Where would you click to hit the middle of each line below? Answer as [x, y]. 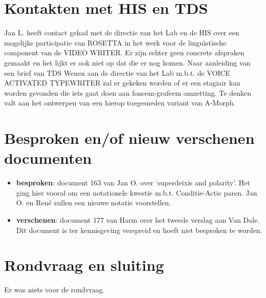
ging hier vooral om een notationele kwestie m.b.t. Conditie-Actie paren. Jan [137, 192]
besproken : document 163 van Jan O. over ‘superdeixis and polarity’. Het [133, 183]
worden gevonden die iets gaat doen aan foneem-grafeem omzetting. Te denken [128, 92]
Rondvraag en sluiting [84, 265]
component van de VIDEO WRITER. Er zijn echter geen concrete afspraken [124, 52]
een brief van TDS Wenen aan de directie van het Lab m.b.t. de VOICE [117, 72]
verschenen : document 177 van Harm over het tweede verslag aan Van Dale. [138, 219]
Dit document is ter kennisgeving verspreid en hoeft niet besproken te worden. [139, 230]
